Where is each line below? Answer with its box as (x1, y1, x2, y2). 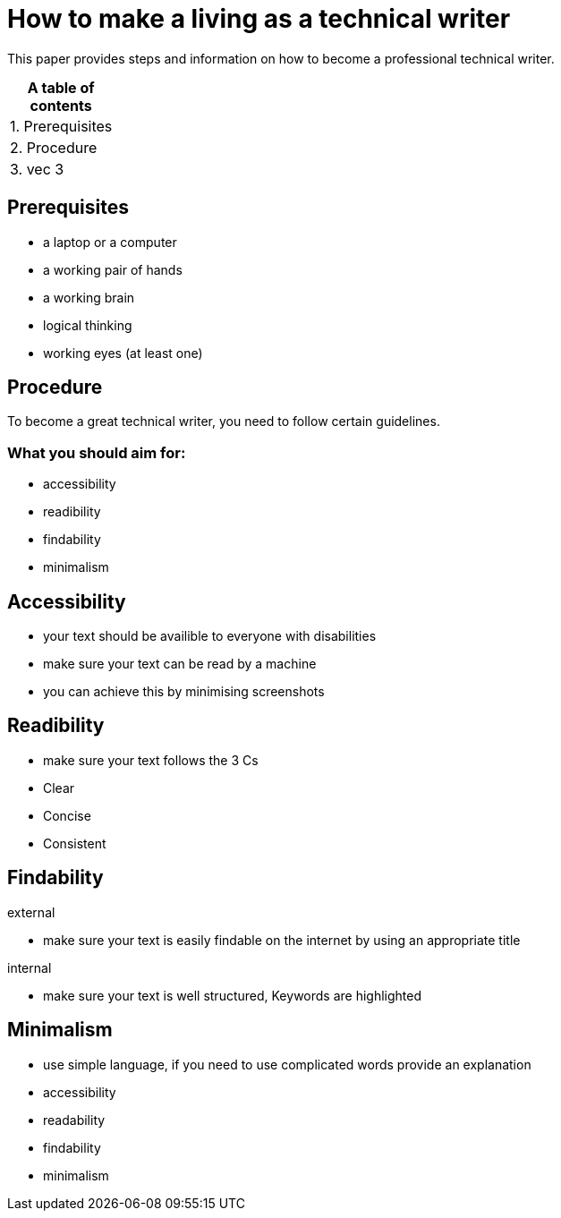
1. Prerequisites (10, 116, 113, 135)
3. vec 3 (10, 159, 64, 178)
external (7, 904, 55, 920)
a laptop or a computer (43, 234, 177, 250)
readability (43, 1112, 106, 1128)
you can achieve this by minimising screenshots (43, 684, 325, 700)
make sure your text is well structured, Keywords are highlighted (43, 987, 422, 1003)
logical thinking (43, 317, 132, 333)
